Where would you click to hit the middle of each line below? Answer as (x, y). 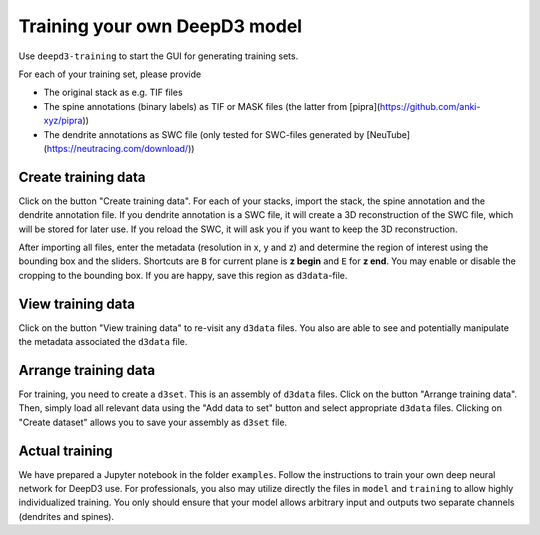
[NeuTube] (388, 134)
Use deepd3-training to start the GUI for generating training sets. (158, 56)
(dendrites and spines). (66, 516)
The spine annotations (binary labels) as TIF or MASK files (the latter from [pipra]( (212, 106)
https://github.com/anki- (430, 106)
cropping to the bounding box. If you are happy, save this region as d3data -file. (183, 275)
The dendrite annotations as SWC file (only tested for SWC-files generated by (204, 134)
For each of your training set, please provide (110, 74)
